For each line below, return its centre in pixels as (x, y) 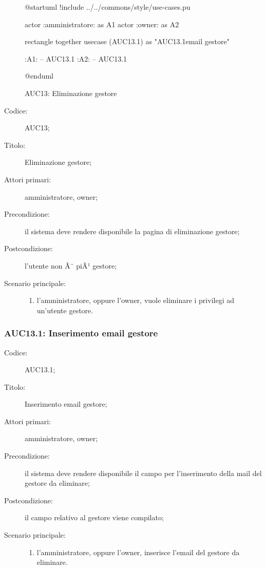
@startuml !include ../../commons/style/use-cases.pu (108, 7)
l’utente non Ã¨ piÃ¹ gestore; (71, 265)
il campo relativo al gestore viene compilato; (94, 517)
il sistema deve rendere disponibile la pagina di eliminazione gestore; (132, 231)
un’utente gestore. (65, 310)
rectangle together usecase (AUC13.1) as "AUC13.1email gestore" (127, 41)
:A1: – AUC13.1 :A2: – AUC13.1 (76, 58)
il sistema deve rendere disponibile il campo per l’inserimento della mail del (143, 473)
